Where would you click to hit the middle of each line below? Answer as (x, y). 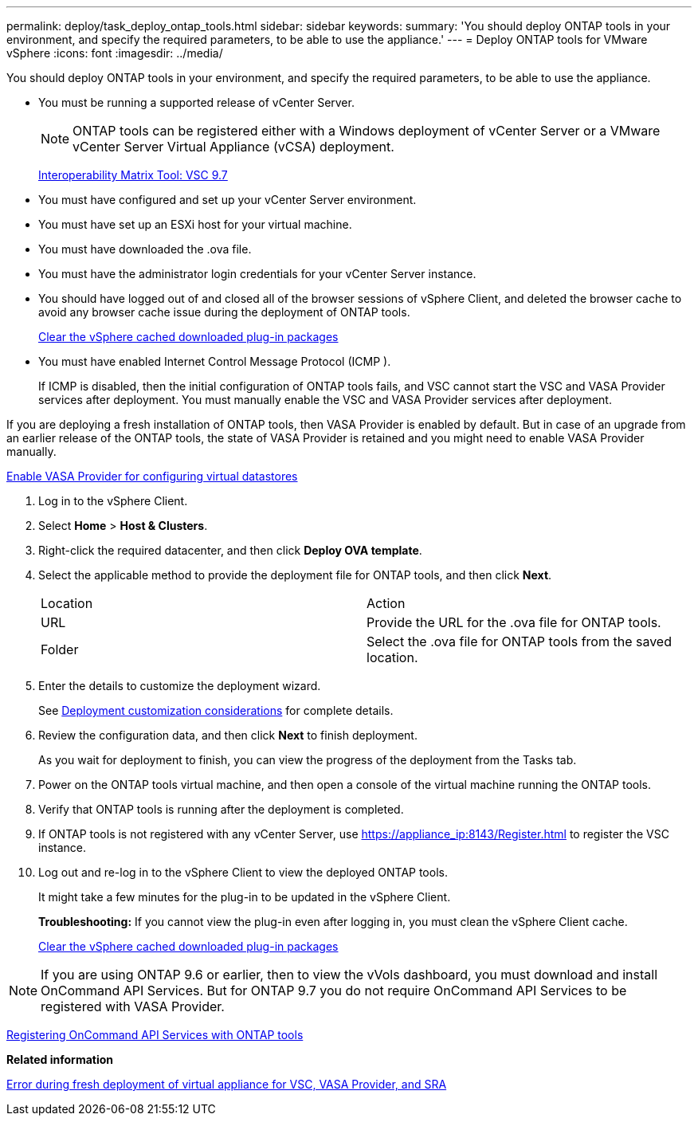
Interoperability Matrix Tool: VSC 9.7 (133, 175)
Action (386, 603)
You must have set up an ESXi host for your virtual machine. (195, 224)
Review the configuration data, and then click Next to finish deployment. (228, 735)
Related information (60, 1059)
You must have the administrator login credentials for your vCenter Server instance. (257, 274)
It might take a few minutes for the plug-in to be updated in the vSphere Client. (245, 897)
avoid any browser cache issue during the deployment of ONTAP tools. (224, 312)
